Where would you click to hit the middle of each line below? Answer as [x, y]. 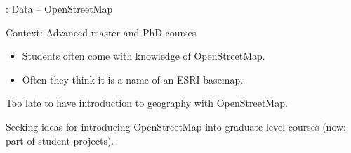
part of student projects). [60, 140]
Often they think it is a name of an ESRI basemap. [133, 79]
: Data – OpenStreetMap [59, 8]
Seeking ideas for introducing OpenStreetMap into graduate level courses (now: [176, 126]
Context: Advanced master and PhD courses [101, 32]
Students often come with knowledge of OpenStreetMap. [144, 56]
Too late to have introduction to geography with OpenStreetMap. [147, 103]
